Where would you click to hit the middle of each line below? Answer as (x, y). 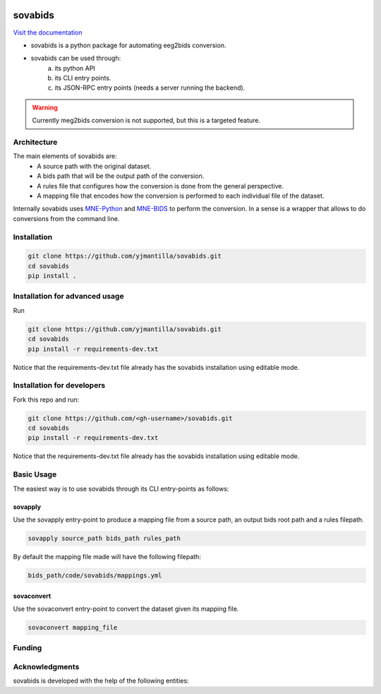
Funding (28, 648)
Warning (45, 107)
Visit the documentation (48, 32)
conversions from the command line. (66, 218)
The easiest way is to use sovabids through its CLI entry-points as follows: (121, 489)
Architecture (35, 143)
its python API (75, 68)
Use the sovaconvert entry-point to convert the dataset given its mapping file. (126, 609)
